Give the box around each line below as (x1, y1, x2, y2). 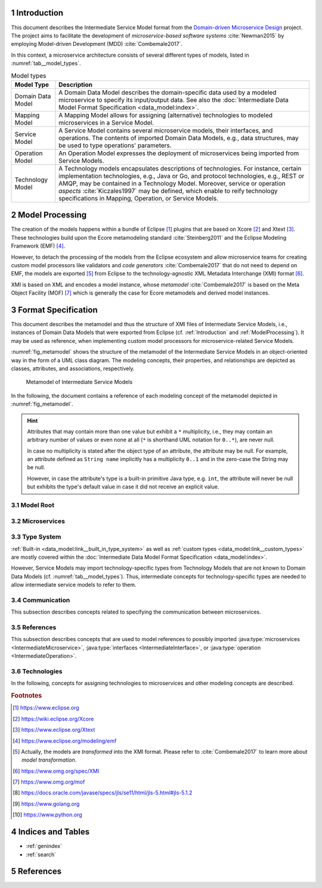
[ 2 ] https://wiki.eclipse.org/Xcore (13, 715, 94, 722)
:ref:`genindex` (26, 843, 63, 850)
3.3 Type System (11, 533, 61, 541)
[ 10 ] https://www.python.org (13, 811, 83, 818)
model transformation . (21, 756, 77, 763)
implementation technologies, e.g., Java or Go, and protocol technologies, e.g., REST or (58, 172, 305, 180)
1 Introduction (11, 8, 64, 18)
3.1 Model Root (11, 501, 55, 509)
